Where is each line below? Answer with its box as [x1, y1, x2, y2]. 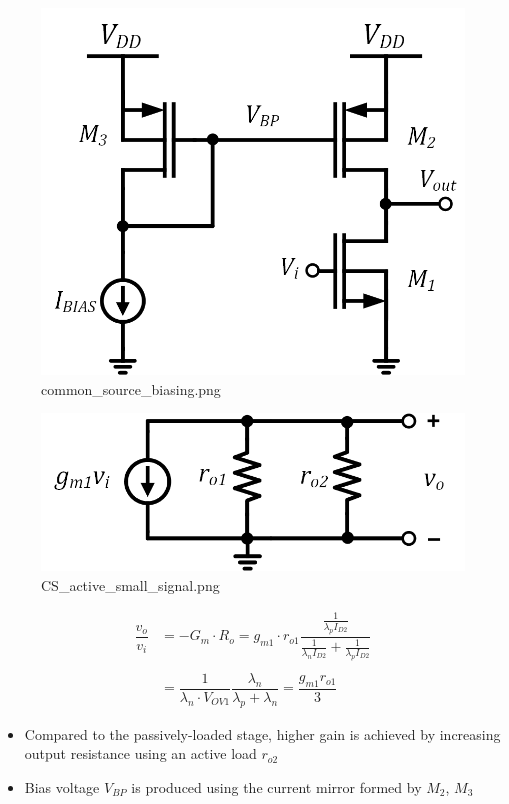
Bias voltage [24, 776, 100, 797]
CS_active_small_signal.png [41, 574, 220, 595]
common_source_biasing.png [41, 378, 221, 399]
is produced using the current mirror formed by [131, 776, 422, 797]
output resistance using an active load [24, 743, 257, 764]
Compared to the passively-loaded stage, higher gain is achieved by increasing [24, 723, 501, 744]
